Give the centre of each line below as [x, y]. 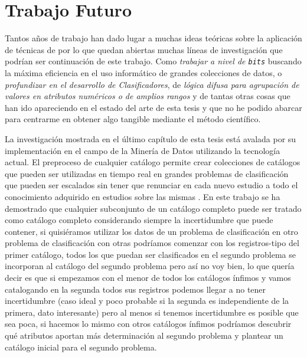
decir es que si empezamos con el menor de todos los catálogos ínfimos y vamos [148, 278]
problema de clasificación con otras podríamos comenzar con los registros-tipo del [152, 243]
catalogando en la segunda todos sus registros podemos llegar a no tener [135, 289]
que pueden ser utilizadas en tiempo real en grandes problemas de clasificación [147, 173]
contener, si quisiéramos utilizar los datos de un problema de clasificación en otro [151, 231]
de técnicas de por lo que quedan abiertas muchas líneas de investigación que [144, 49]
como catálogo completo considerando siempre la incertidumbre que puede [139, 220]
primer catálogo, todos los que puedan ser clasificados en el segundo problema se [150, 254]
